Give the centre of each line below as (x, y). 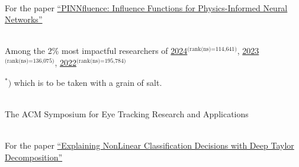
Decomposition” (34, 157)
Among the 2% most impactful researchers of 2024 (96, 51)
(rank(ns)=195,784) (101, 61)
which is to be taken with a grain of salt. (88, 82)
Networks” (24, 19)
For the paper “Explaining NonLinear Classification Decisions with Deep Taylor (149, 145)
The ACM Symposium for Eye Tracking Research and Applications (127, 113)
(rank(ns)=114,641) (212, 49)
